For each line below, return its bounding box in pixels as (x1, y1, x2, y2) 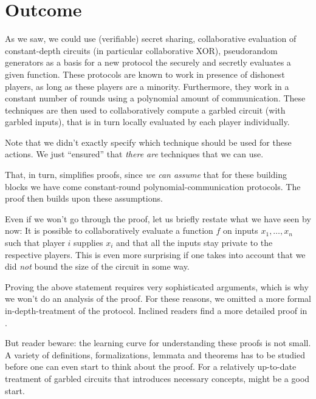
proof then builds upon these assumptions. (5, 192, 163, 205)
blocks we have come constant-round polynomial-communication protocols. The (5, 180, 301, 193)
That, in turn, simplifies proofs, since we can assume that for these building (5, 168, 287, 181)
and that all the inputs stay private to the (115, 236, 273, 249)
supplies (74, 236, 103, 249)
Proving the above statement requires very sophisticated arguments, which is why (5, 280, 309, 293)
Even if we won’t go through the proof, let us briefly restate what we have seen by (5, 212, 311, 225)
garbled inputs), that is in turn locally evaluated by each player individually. (5, 115, 290, 128)
